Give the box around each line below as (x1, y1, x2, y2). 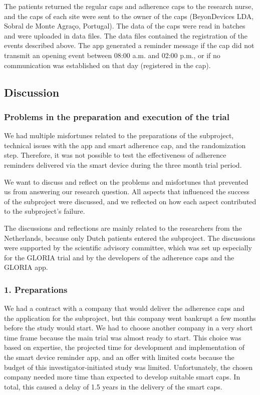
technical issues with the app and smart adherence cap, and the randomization (4, 140, 246, 150)
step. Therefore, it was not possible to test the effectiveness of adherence (4, 150, 226, 160)
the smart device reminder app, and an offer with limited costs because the (4, 352, 234, 362)
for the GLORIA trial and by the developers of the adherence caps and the (4, 252, 234, 262)
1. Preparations (4, 283, 68, 295)
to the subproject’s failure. (4, 206, 85, 216)
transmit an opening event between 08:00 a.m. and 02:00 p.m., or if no (4, 50, 220, 60)
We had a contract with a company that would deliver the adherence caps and (4, 303, 245, 313)
